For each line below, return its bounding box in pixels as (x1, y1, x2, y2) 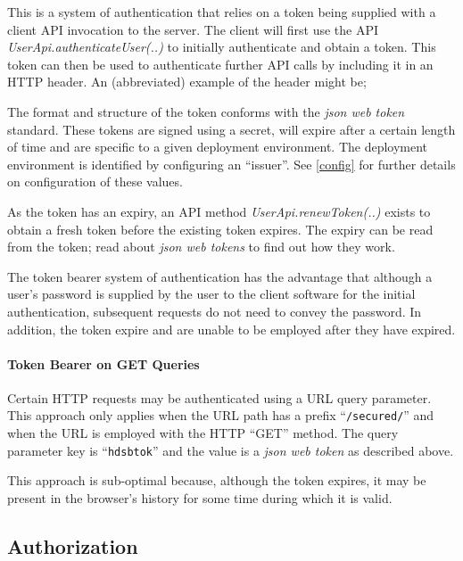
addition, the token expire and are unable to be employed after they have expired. (7, 319, 456, 338)
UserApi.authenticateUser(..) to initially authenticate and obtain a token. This (7, 37, 436, 56)
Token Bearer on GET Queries (7, 354, 200, 373)
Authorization (7, 532, 138, 559)
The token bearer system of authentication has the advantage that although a (7, 267, 433, 285)
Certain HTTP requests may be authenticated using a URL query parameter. (7, 388, 432, 407)
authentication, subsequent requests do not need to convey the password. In (7, 301, 422, 320)
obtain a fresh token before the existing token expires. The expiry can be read (7, 219, 434, 238)
